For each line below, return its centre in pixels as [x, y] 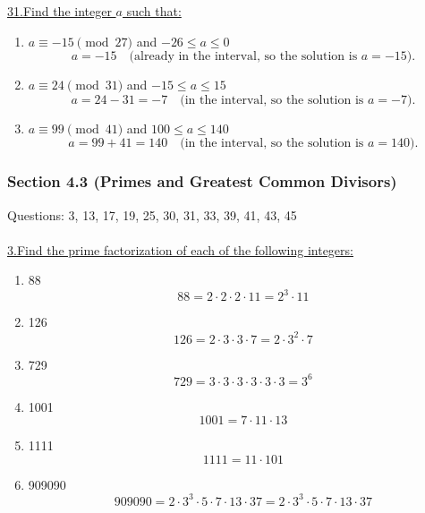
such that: [154, 11]
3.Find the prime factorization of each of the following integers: [180, 249]
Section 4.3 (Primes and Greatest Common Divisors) [202, 181]
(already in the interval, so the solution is [243, 57]
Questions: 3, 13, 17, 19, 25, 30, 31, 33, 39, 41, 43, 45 [152, 214]
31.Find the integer [59, 11]
